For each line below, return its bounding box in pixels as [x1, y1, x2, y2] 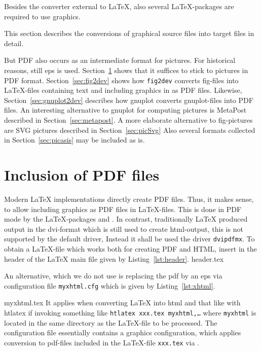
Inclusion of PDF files [4, 164, 160, 185]
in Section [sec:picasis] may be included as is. [4, 134, 145, 145]
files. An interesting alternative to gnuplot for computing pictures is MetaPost [4, 104, 247, 115]
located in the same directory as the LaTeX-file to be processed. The [4, 317, 217, 328]
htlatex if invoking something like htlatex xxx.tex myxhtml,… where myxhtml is [4, 307, 256, 318]
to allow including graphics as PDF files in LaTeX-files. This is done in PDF [4, 203, 242, 214]
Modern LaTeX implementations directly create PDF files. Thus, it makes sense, [4, 193, 254, 204]
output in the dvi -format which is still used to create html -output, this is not [4, 223, 243, 234]
